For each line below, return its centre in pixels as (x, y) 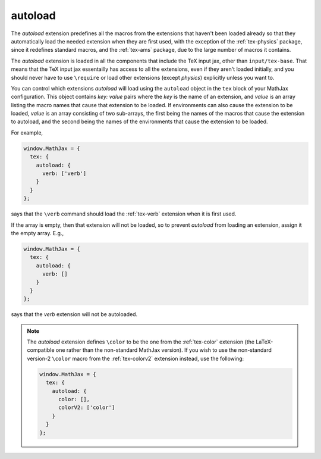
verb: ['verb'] (64, 174)
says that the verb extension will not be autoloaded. (74, 314)
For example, (27, 132)
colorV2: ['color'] (87, 408)
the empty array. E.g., (37, 233)
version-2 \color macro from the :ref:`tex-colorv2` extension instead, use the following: (136, 358)
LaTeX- (265, 342)
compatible (41, 350)
